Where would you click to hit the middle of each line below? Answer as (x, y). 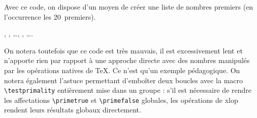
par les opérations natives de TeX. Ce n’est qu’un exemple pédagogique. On (122, 70)
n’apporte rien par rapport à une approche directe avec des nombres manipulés (127, 60)
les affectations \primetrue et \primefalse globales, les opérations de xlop (121, 100)
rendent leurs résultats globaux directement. (73, 110)
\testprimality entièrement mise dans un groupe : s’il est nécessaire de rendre (128, 90)
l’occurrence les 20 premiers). (50, 16)
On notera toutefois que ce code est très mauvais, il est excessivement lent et (123, 50)
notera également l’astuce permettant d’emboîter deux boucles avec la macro (124, 80)
